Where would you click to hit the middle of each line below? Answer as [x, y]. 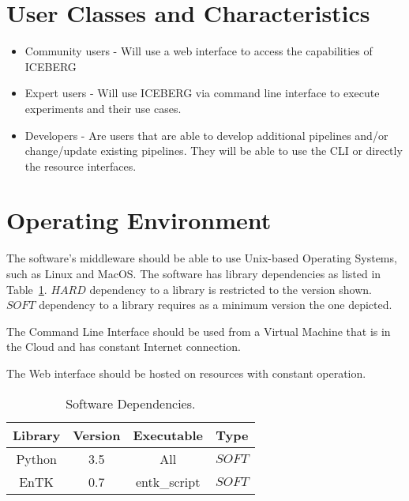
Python [36, 458]
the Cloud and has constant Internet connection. [124, 347]
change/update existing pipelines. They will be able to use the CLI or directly [214, 151]
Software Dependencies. [131, 403]
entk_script [168, 481]
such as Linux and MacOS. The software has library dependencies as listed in [194, 273]
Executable [168, 435]
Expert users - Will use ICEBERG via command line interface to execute [202, 93]
